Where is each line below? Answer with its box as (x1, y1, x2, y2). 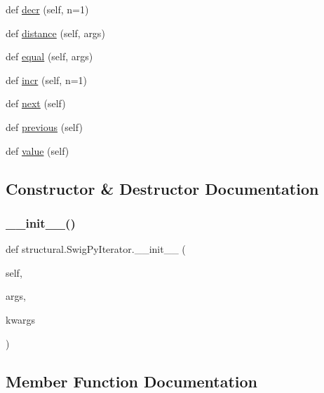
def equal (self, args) (6, 49, 93, 64)
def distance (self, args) (6, 25, 105, 40)
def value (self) (6, 143, 69, 158)
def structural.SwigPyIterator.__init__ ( (6, 242, 186, 256)
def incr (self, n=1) (6, 72, 88, 87)
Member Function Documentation (6, 370, 258, 392)
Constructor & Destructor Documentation (6, 177, 319, 199)
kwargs (6, 312, 36, 326)
